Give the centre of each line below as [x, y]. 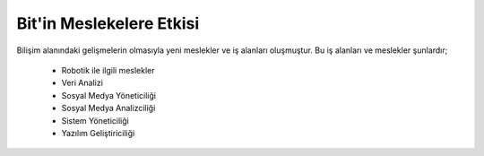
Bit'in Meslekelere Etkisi [108, 23]
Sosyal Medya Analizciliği [108, 108]
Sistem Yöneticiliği [95, 120]
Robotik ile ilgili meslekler [108, 70]
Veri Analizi [82, 83]
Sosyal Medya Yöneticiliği [109, 95]
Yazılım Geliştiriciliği [98, 133]
